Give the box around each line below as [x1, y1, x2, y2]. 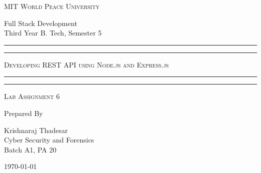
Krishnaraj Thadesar [4, 124, 68, 135]
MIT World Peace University [4, 1, 100, 11]
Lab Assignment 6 [4, 91, 60, 101]
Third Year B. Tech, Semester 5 [4, 27, 102, 38]
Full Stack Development [4, 17, 77, 28]
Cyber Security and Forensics [4, 134, 94, 145]
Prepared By [4, 107, 43, 118]
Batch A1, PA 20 [4, 144, 57, 154]
